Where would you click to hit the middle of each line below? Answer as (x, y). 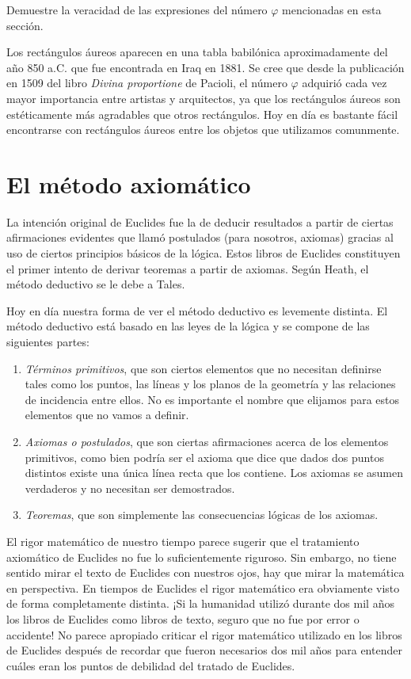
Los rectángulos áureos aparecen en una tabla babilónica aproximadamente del (197, 52)
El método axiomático (129, 183)
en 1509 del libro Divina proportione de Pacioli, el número (147, 83)
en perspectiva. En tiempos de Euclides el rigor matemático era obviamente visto (203, 587)
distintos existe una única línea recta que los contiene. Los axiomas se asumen (214, 473)
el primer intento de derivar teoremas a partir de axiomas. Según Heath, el (188, 268)
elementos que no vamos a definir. (107, 415)
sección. (25, 25)
